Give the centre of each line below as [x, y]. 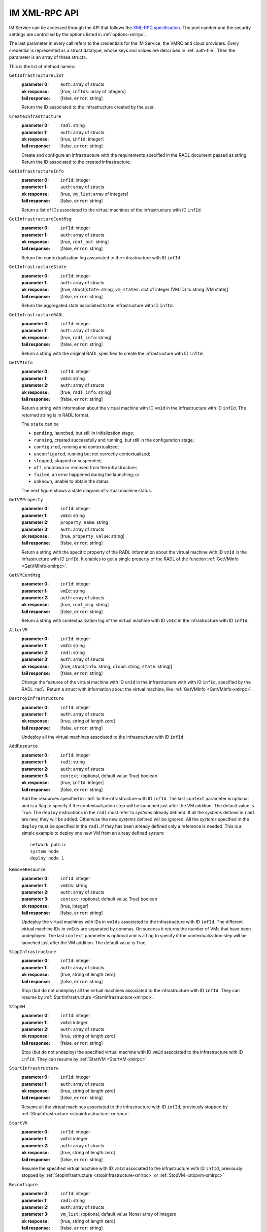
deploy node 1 [47, 858]
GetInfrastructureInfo [36, 171]
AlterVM [18, 630]
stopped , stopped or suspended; [68, 461]
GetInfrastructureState [38, 267]
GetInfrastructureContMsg [40, 219]
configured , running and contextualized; [76, 447]
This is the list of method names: [42, 66]
